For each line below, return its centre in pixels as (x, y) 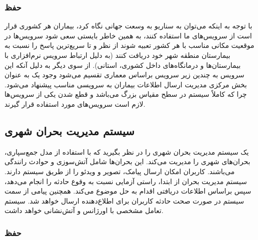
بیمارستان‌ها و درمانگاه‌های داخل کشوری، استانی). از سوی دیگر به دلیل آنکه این (123, 65)
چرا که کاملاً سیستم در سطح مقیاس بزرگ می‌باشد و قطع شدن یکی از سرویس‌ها (126, 94)
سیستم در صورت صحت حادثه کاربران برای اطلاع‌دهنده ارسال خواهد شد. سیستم (125, 200)
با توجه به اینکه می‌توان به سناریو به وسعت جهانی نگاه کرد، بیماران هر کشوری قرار (129, 26)
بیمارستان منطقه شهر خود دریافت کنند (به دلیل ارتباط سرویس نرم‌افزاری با (118, 55)
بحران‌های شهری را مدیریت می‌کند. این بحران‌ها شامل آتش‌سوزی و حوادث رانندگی (128, 161)
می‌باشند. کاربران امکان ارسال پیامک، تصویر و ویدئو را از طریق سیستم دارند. (120, 171)
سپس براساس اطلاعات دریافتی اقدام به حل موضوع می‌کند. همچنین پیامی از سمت (128, 191)
